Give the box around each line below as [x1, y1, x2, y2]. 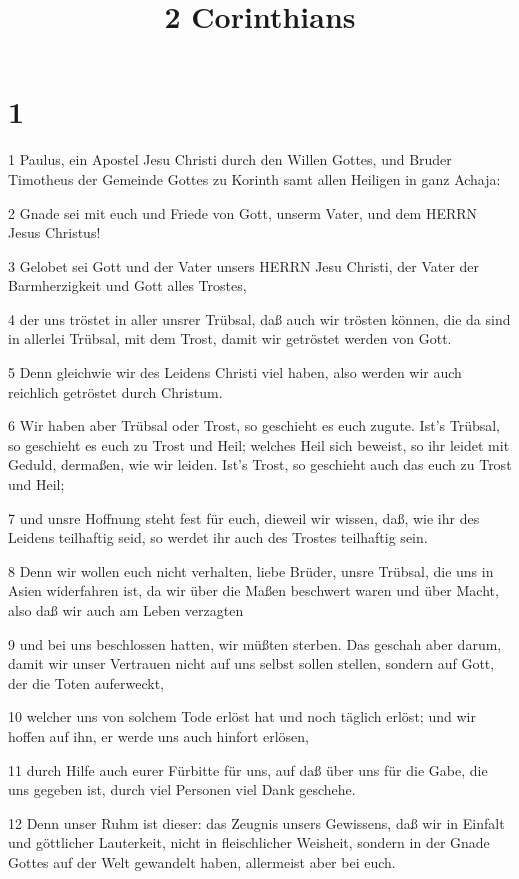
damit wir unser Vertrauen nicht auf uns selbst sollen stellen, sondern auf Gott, [8, 653, 495, 674]
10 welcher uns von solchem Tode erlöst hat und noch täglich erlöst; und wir [8, 706, 476, 727]
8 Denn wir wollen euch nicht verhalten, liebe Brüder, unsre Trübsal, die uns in [8, 560, 494, 581]
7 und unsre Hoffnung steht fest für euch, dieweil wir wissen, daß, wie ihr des [8, 507, 480, 528]
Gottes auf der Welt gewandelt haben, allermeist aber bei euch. [8, 851, 396, 872]
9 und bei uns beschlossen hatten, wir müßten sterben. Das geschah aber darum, [8, 633, 502, 654]
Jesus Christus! [8, 222, 101, 243]
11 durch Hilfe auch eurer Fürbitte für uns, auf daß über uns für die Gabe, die [8, 759, 488, 780]
